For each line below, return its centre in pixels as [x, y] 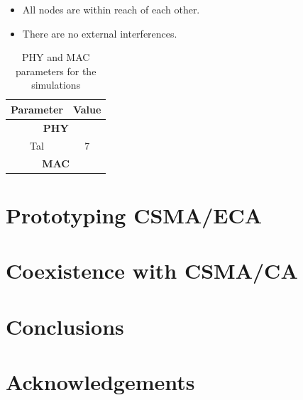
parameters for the [56, 71]
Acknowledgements [100, 381]
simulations [56, 85]
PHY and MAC [56, 57]
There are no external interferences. [100, 33]
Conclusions [65, 326]
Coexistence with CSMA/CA [152, 271]
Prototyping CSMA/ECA [134, 215]
